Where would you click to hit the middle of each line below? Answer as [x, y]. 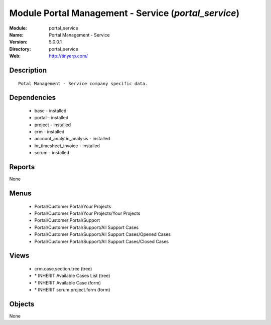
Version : [18, 42]
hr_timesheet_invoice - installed [67, 146]
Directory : [20, 49]
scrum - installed [52, 153]
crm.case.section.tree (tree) [63, 268]
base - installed [50, 111]
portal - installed [51, 118]
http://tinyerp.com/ [68, 56]
